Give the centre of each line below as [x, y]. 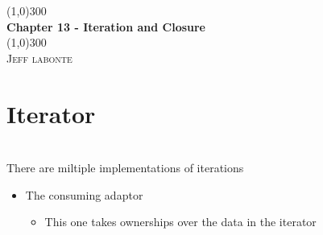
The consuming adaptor [84, 194]
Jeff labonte [39, 58]
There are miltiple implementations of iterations [125, 168]
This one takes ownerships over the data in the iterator [180, 222]
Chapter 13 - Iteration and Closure [106, 26]
